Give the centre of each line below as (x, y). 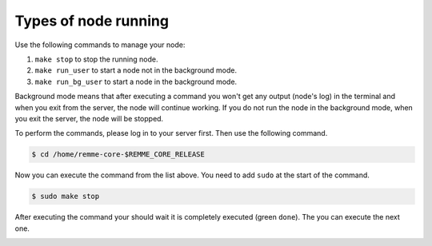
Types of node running (92, 21)
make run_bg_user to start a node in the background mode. (136, 81)
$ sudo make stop (66, 196)
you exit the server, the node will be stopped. (89, 118)
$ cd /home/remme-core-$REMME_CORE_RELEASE (118, 155)
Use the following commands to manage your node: (100, 45)
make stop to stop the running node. (96, 59)
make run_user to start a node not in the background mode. (136, 70)
